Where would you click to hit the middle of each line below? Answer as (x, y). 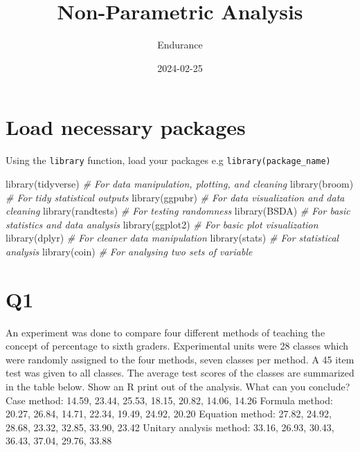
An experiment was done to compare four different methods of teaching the (165, 332)
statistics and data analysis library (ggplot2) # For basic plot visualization (162, 224)
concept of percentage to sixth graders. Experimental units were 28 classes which (177, 346)
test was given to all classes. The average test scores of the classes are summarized (180, 373)
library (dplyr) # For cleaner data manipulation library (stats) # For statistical (172, 238)
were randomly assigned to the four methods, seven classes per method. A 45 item (180, 359)
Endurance (180, 45)
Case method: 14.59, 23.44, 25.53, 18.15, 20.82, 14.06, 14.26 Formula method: (169, 400)
